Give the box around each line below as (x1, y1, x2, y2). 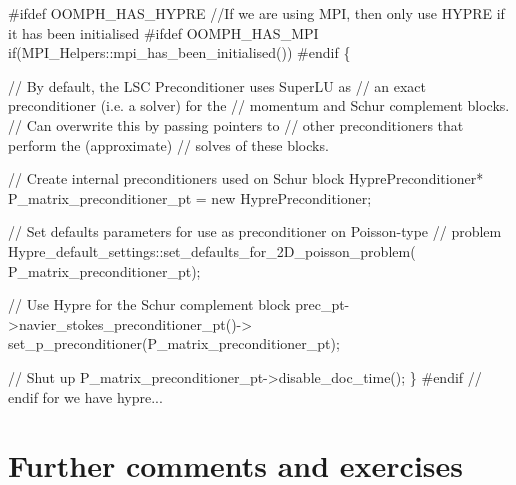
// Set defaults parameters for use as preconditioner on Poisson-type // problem (8, 221, 502, 242)
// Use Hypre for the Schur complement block (8, 294, 291, 315)
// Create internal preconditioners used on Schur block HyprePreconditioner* (8, 168, 484, 189)
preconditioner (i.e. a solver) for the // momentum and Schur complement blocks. (8, 95, 510, 116)
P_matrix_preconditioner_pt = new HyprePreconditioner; (8, 187, 372, 208)
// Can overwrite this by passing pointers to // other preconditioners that (8, 114, 464, 135)
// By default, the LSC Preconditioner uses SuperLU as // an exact (8, 75, 427, 96)
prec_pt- (295, 294, 350, 315)
